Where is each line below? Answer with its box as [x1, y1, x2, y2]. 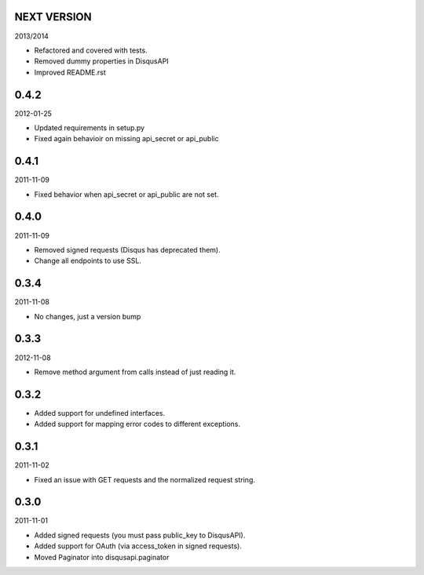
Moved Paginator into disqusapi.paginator [34, 552, 170, 562]
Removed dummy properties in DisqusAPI [34, 56, 169, 66]
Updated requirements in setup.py [34, 122, 145, 133]
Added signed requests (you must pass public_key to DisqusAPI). [34, 530, 246, 540]
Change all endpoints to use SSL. [34, 256, 141, 266]
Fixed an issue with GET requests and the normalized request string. [34, 475, 255, 484]
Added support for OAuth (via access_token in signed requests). [34, 541, 243, 551]
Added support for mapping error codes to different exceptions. [34, 420, 241, 429]
